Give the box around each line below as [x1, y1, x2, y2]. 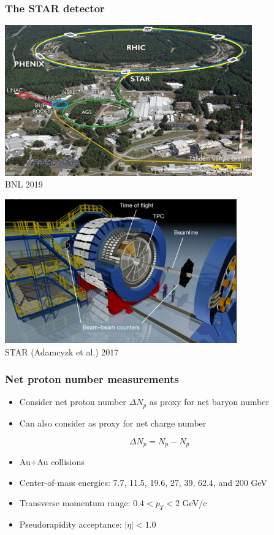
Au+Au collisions [19, 455, 85, 468]
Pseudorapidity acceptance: [19, 517, 122, 530]
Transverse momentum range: [19, 496, 131, 509]
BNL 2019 [5, 178, 43, 191]
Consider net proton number [19, 395, 126, 408]
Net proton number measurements [5, 371, 179, 387]
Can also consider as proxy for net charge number [19, 416, 207, 429]
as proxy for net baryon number [149, 395, 269, 408]
